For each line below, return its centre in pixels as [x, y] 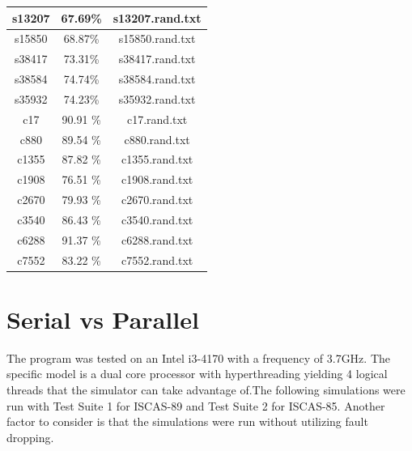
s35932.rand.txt [157, 98]
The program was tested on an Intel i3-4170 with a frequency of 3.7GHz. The [198, 357]
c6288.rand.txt [157, 239]
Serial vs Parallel [103, 319]
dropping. [30, 437]
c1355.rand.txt [157, 159]
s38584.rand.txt [157, 79]
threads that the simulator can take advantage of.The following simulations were [206, 390]
